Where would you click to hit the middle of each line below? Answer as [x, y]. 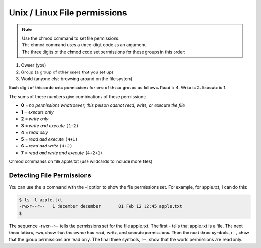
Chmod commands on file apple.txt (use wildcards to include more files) [81, 161]
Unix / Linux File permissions [68, 13]
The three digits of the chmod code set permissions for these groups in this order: [104, 52]
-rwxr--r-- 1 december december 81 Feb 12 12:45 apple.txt [101, 206]
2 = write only [35, 119]
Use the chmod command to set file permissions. [71, 38]
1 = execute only [37, 112]
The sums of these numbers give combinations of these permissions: [78, 96]
